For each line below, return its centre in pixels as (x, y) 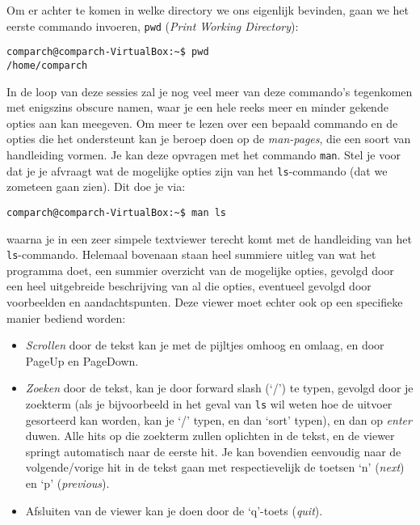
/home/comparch (47, 65)
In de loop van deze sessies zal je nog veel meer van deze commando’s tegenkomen (210, 91)
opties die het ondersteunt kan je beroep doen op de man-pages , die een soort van (209, 139)
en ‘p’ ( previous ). (67, 483)
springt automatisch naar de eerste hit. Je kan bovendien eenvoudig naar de (213, 451)
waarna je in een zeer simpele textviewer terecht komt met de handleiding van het (209, 238)
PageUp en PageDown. (82, 360)
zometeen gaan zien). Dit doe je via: (96, 186)
